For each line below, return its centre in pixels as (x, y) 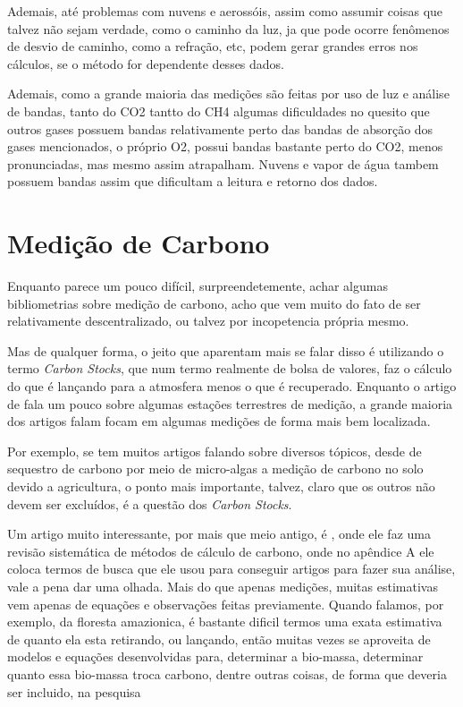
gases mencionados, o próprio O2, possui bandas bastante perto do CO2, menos (225, 146)
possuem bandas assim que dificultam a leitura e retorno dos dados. (193, 181)
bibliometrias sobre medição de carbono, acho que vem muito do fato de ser (214, 303)
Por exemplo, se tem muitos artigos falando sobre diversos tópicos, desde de (215, 451)
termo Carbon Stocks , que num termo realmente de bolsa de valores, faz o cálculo (230, 368)
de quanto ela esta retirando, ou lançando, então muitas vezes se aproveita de (219, 639)
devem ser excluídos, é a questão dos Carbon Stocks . (150, 503)
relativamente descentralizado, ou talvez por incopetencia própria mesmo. (208, 321)
